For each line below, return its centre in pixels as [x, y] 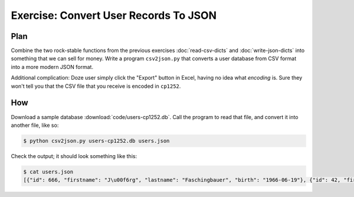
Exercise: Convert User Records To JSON [114, 15]
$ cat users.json [48, 172]
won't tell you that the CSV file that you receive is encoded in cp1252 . [96, 86]
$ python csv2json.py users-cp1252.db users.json [96, 141]
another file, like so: [35, 125]
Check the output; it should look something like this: [74, 156]
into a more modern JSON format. [52, 67]
